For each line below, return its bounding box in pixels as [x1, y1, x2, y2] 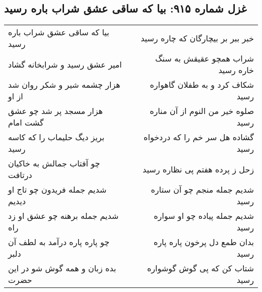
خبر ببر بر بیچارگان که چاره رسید [141, 32, 254, 44]
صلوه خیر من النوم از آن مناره [150, 105, 254, 117]
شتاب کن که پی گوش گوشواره [147, 262, 254, 274]
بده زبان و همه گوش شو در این [8, 262, 116, 274]
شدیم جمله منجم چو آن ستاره [151, 184, 254, 196]
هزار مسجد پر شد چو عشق [8, 105, 103, 117]
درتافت [8, 169, 32, 181]
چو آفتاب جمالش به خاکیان [8, 157, 100, 169]
